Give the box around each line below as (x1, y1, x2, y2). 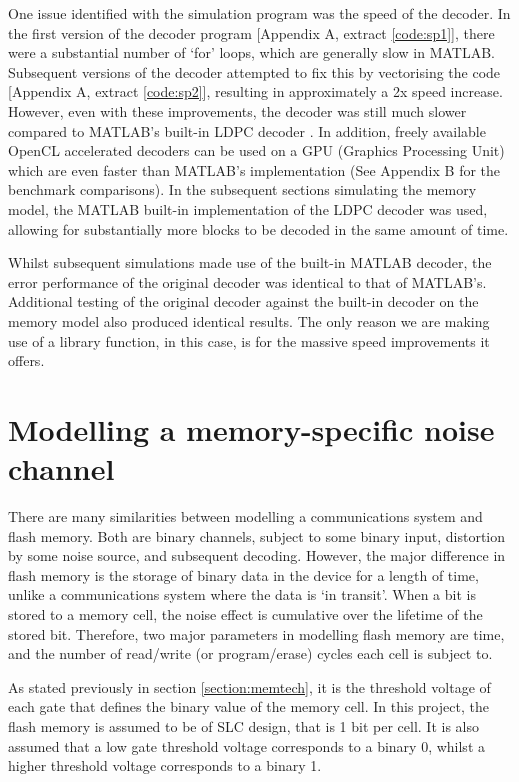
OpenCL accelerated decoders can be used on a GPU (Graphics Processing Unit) (8, 140, 505, 161)
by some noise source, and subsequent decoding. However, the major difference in (8, 545, 506, 566)
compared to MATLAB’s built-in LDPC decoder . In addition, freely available (8, 120, 486, 141)
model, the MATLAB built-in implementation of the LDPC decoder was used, (8, 198, 488, 219)
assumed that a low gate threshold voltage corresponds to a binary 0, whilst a (8, 735, 485, 756)
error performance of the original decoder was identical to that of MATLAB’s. (8, 271, 487, 292)
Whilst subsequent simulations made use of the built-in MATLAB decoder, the (8, 252, 492, 273)
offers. (8, 350, 45, 371)
